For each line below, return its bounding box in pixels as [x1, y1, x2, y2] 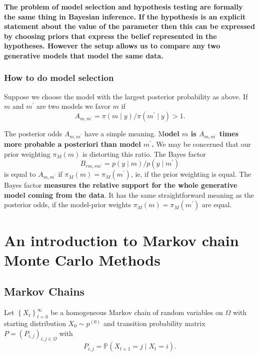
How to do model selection [4, 71, 114, 84]
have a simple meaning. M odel [84, 128, 179, 138]
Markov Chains [4, 284, 85, 299]
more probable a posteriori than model [4, 138, 141, 149]
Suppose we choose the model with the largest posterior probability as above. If [4, 91, 248, 101]
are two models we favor [36, 101, 110, 111]
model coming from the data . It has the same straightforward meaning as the [4, 189, 254, 200]
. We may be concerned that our [151, 138, 251, 149]
